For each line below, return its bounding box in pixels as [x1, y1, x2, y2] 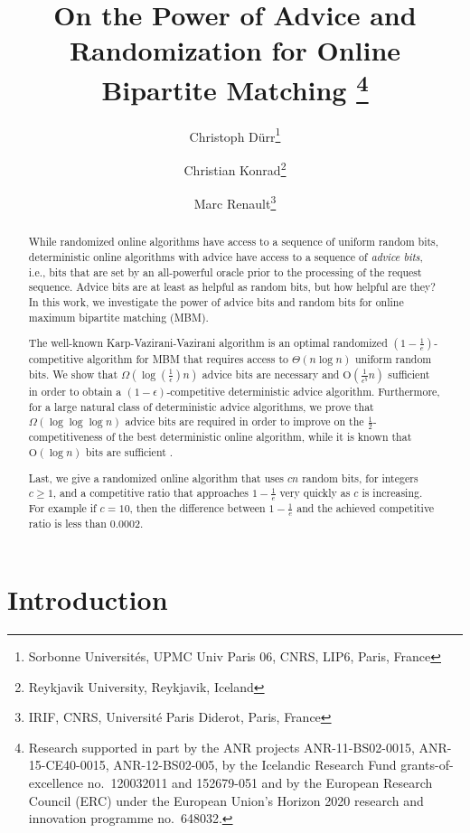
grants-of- [400, 755, 454, 774]
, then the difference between [129, 501, 266, 516]
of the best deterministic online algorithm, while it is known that [106, 429, 412, 445]
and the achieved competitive [296, 501, 435, 516]
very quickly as [279, 485, 351, 501]
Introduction [7, 581, 168, 618]
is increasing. [362, 485, 423, 501]
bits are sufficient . [85, 444, 174, 459]
